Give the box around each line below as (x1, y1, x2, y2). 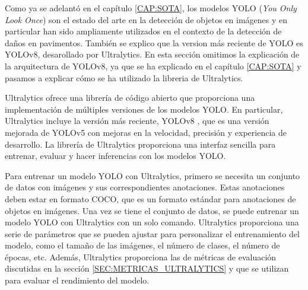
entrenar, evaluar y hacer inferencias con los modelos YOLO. (5, 149, 226, 162)
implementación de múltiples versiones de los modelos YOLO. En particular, (5, 103, 283, 115)
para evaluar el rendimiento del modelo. (5, 274, 150, 286)
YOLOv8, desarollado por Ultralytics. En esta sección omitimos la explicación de (5, 48, 300, 60)
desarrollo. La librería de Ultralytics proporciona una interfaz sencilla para (5, 138, 276, 150)
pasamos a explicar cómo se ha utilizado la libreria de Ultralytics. (5, 71, 243, 84)
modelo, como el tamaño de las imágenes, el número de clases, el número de (5, 239, 280, 251)
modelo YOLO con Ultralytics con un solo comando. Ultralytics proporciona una (5, 216, 299, 228)
